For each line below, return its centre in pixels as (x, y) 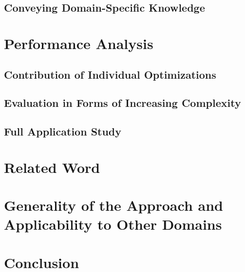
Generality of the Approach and (113, 205)
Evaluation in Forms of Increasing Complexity (122, 103)
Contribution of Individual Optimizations (110, 74)
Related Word (52, 167)
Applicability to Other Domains (113, 224)
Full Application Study (63, 131)
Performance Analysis (79, 43)
